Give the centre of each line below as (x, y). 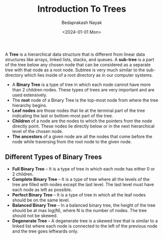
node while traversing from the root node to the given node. (72, 141)
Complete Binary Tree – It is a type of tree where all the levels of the (81, 179)
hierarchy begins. (30, 105)
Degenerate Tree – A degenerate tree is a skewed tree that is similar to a (85, 220)
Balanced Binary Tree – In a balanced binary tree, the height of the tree (84, 205)
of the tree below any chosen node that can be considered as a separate (78, 65)
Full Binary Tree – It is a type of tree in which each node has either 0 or (83, 169)
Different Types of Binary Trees (54, 157)
